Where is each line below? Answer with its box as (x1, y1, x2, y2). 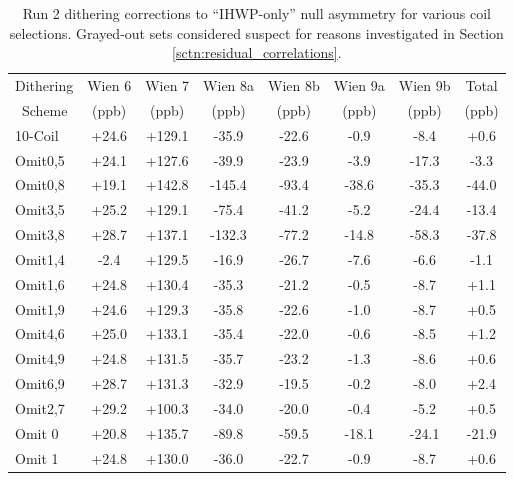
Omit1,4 (15, 248, 65, 269)
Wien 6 (87, 75, 132, 96)
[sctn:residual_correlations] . (172, 42, 342, 63)
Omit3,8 (15, 224, 65, 245)
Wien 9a (333, 75, 385, 96)
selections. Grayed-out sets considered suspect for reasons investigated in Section (9, 22, 504, 43)
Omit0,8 (15, 174, 65, 195)
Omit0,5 (15, 149, 65, 170)
